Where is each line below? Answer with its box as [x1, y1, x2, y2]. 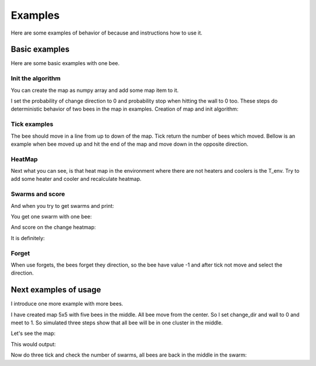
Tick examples [11, 120, 54, 128]
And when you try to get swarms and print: [11, 202, 114, 209]
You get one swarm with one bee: [11, 213, 92, 220]
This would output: [11, 340, 56, 348]
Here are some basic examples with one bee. [11, 60, 120, 67]
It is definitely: [11, 234, 45, 241]
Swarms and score [11, 190, 66, 199]
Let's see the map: [11, 330, 56, 337]
